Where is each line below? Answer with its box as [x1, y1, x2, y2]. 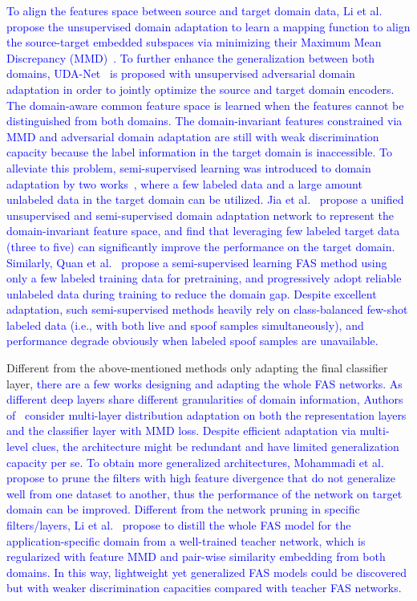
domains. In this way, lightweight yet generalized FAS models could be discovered [6, 563, 407, 580]
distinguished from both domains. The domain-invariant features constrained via [6, 112, 403, 129]
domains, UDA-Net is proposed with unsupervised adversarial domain [6, 65, 355, 82]
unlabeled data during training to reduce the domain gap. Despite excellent [6, 285, 377, 302]
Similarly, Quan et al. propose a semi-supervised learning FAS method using [6, 254, 387, 270]
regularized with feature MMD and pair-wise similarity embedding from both [6, 548, 386, 565]
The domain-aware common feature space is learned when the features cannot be [6, 96, 404, 113]
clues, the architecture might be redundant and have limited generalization [31, 438, 399, 455]
